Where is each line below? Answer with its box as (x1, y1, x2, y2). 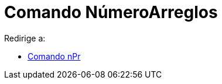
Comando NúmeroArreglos (4, 2, 218, 22)
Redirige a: (4, 33, 46, 43)
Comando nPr (28, 51, 81, 61)
